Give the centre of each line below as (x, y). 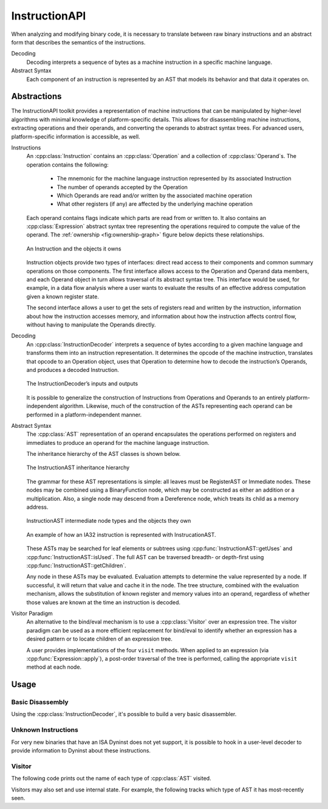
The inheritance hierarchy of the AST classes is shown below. (104, 454)
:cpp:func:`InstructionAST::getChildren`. (77, 565)
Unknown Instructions (45, 730)
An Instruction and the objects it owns (74, 249)
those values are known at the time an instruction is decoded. (104, 602)
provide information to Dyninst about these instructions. (81, 750)
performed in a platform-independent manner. (84, 415)
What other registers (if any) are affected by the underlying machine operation (155, 204)
